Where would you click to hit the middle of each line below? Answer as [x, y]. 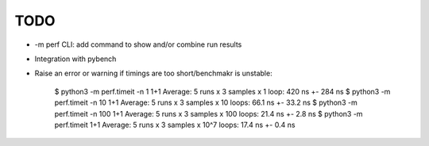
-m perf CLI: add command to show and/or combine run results [138, 44]
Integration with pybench [75, 59]
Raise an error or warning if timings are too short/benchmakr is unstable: [154, 73]
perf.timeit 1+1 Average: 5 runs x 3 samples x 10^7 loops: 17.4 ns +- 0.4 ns [175, 125]
